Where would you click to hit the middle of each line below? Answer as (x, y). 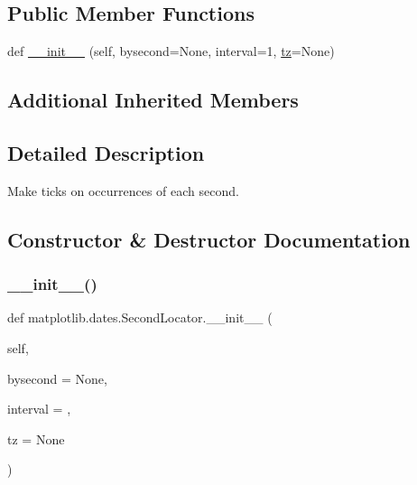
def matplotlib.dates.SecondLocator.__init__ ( (140, 317)
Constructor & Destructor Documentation (209, 239)
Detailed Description (106, 152)
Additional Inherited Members (153, 100)
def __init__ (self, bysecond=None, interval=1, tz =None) (171, 51)
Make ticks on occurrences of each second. (123, 190)
